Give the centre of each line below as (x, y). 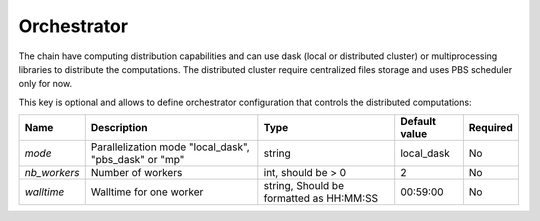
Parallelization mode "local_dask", (170, 147)
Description (119, 128)
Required (491, 128)
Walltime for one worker (147, 192)
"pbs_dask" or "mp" (137, 160)
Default (418, 122)
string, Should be (304, 186)
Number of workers (136, 173)
